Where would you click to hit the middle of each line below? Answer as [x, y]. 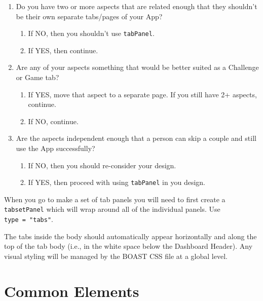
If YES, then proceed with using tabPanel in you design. [117, 182]
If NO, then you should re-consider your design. [102, 165]
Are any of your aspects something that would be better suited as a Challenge [137, 67]
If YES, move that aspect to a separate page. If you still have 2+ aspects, [142, 94]
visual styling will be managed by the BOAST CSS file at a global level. [116, 256]
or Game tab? [37, 77]
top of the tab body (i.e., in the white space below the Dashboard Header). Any [128, 246]
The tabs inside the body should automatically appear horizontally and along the [130, 236]
